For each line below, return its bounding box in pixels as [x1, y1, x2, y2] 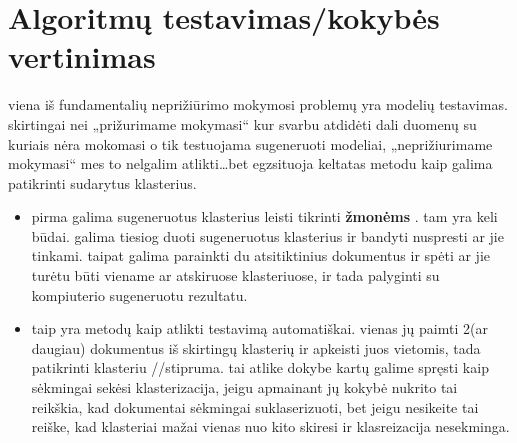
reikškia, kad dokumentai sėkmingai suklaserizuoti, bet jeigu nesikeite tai [31, 396, 479, 417]
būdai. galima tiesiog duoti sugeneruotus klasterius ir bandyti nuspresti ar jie [31, 225, 504, 246]
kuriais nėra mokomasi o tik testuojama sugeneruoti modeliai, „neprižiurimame [8, 133, 493, 154]
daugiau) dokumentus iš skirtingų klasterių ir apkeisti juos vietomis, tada [31, 337, 481, 358]
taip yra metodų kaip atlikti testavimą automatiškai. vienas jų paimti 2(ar [31, 318, 488, 339]
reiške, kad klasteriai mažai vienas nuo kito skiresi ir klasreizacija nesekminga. [31, 416, 510, 437]
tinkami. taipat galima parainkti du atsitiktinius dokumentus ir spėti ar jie [31, 245, 491, 266]
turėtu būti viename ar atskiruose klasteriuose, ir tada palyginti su [31, 265, 440, 286]
